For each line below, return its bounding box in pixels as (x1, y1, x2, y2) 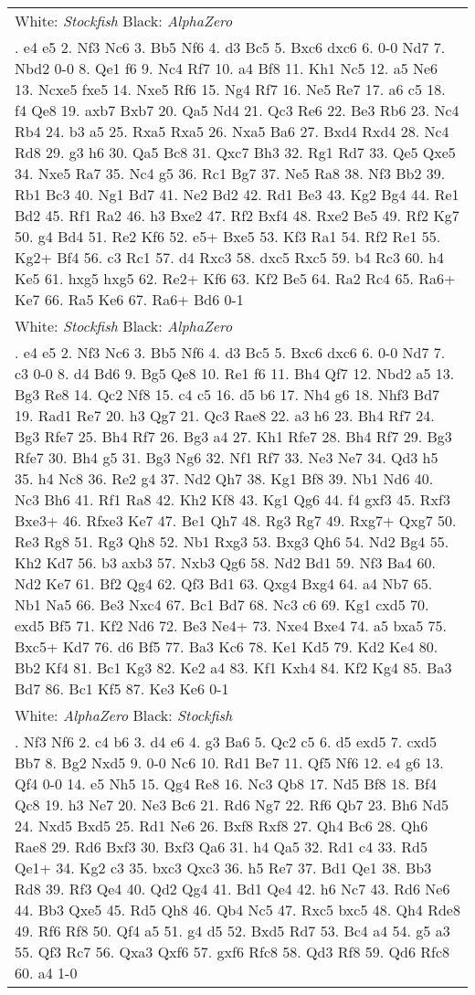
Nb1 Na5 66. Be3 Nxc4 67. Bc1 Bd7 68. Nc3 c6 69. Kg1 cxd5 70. (15, 594, 429, 615)
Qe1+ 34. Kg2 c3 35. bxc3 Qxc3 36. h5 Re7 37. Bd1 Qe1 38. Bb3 (15, 857, 432, 878)
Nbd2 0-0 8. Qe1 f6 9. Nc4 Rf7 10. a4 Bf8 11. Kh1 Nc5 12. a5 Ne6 (15, 58, 438, 79)
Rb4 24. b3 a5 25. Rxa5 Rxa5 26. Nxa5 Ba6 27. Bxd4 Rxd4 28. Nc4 (15, 121, 449, 142)
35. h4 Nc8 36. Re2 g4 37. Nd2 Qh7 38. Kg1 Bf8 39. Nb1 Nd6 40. (15, 468, 434, 489)
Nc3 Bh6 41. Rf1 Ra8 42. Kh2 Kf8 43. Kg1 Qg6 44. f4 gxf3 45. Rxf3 (15, 489, 450, 510)
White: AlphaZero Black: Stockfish (15, 704, 233, 725)
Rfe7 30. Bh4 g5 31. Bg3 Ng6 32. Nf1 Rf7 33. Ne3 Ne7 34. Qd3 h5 (15, 447, 438, 468)
